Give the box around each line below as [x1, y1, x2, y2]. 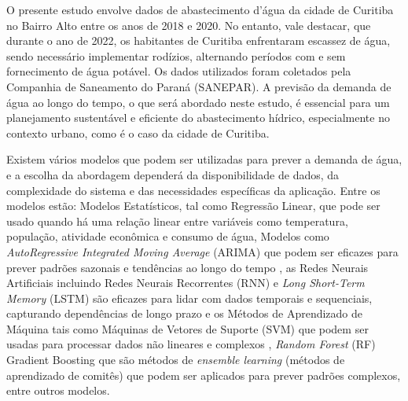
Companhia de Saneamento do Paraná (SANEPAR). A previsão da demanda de [6, 78, 391, 94]
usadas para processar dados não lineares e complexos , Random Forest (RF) [6, 336, 376, 352]
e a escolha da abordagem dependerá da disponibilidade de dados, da [6, 166, 340, 182]
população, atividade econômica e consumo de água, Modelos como [6, 228, 329, 245]
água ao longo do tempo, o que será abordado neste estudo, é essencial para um [6, 94, 390, 110]
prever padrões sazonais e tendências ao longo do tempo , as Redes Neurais [6, 259, 369, 275]
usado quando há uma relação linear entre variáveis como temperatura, [6, 212, 348, 229]
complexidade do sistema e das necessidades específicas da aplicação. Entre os [6, 182, 380, 198]
